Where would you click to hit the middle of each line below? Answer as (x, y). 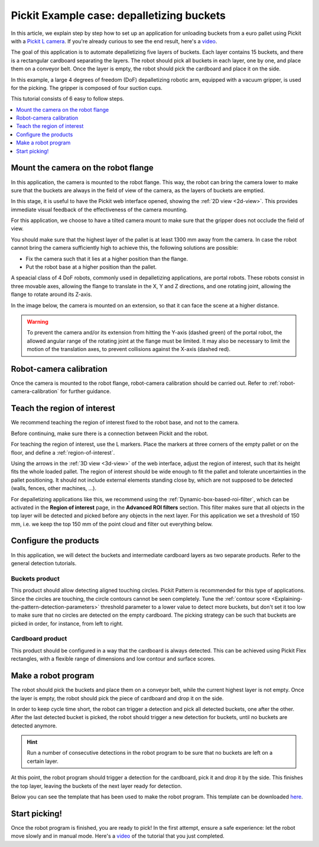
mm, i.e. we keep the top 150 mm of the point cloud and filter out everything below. (112, 524)
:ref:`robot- (282, 383)
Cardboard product (39, 639)
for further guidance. (86, 391)
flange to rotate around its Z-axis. (52, 294)
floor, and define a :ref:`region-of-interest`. (63, 452)
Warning (38, 322)
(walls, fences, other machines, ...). (54, 488)
